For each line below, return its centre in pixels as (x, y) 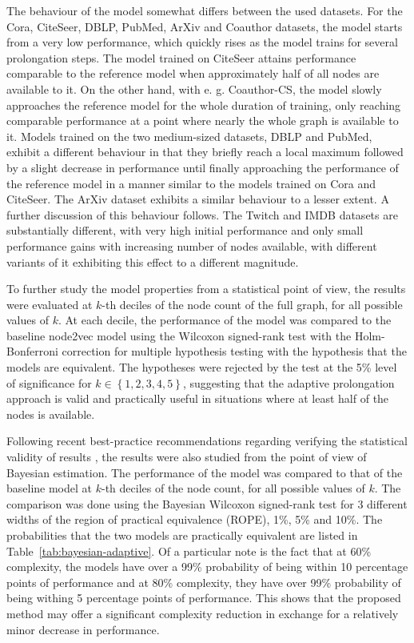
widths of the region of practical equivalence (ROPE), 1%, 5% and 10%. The (195, 519)
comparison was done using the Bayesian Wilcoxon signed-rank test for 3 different (207, 503)
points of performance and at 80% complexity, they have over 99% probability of (204, 582)
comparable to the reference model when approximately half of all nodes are (193, 73)
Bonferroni (32, 351)
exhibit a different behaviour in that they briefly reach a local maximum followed (205, 152)
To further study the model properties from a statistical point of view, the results (206, 289)
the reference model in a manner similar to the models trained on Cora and (191, 183)
